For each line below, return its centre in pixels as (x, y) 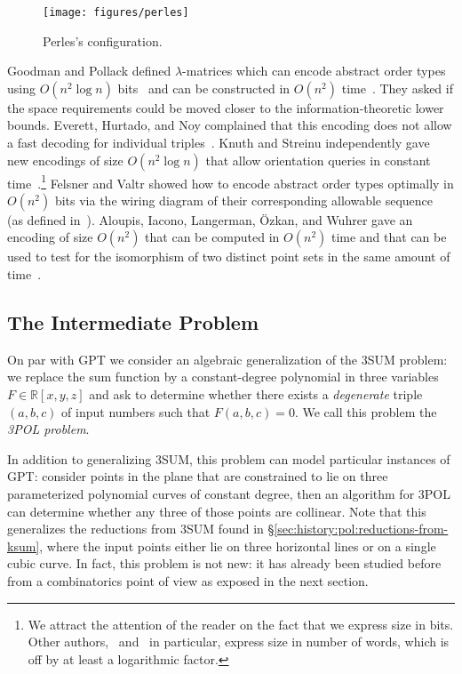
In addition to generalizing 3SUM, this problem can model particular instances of (229, 458)
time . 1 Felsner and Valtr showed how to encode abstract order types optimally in (231, 181)
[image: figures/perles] (116, 12)
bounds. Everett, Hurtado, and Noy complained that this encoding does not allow (230, 125)
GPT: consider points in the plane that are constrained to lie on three (198, 476)
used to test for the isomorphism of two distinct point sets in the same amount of (229, 257)
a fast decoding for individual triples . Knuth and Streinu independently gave (219, 143)
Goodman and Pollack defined (89, 71)
